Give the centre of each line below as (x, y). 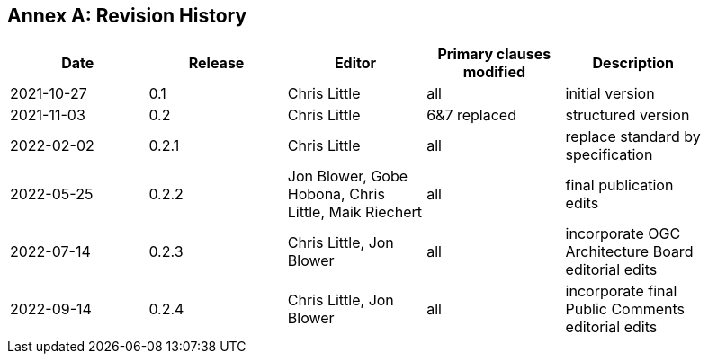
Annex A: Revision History (127, 16)
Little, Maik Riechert (355, 212)
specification (609, 155)
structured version (627, 115)
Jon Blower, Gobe (348, 176)
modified (494, 72)
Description (633, 63)
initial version (610, 94)
